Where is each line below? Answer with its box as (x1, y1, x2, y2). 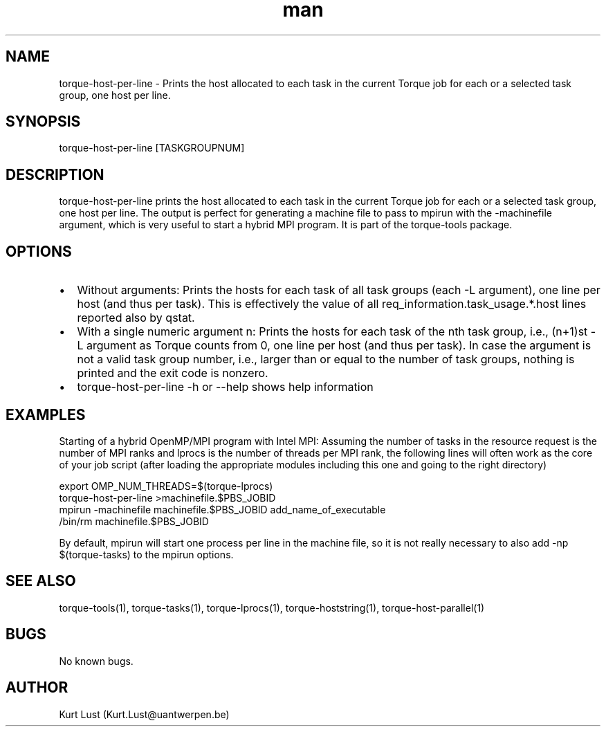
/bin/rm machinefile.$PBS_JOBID (59, 515, 209, 527)
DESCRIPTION (6, 165, 104, 183)
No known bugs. (59, 655, 134, 667)
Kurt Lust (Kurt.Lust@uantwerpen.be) (59, 708, 230, 720)
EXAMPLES (6, 405, 86, 423)
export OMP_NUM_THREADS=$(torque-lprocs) (59, 479, 273, 492)
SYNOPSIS (6, 113, 81, 131)
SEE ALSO (6, 572, 76, 590)
